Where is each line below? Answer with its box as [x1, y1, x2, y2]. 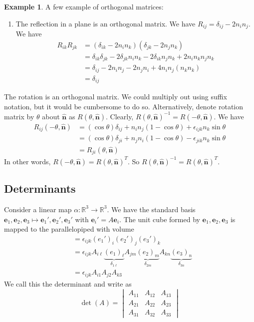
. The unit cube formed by [119, 214, 200, 224]
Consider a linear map [4, 204, 72, 214]
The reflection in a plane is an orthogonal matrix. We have [15, 18, 196, 28]
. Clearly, [105, 111, 134, 121]
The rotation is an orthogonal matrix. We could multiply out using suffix [4, 91, 227, 102]
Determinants [4, 181, 76, 196]
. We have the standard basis [107, 204, 196, 214]
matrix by [4, 111, 34, 121]
